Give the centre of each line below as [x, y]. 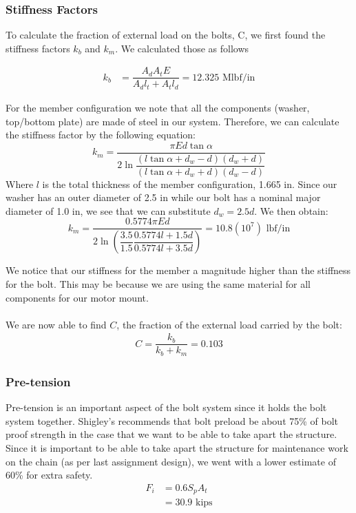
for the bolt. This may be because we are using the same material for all [158, 283]
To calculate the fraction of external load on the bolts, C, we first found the [166, 35]
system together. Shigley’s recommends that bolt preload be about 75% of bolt [172, 420]
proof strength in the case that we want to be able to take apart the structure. [171, 434]
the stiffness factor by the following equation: [101, 135]
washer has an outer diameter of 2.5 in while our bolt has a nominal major [163, 197]
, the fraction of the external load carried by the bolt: [229, 324]
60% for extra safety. [49, 475]
